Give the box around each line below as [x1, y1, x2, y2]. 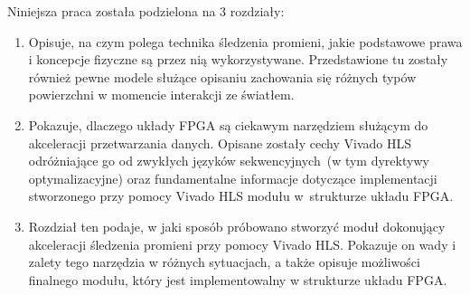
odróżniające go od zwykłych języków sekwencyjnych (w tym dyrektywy [28, 151, 429, 170]
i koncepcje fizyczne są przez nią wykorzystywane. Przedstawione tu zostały [28, 50, 448, 69]
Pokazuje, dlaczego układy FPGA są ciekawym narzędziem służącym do [28, 115, 428, 134]
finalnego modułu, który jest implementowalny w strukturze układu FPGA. [28, 270, 447, 289]
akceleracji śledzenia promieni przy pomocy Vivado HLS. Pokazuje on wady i [28, 234, 456, 253]
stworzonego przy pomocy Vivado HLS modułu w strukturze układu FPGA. [28, 186, 454, 205]
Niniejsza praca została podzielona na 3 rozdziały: [7, 2, 285, 20]
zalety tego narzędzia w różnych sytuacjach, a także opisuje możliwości [28, 252, 420, 271]
